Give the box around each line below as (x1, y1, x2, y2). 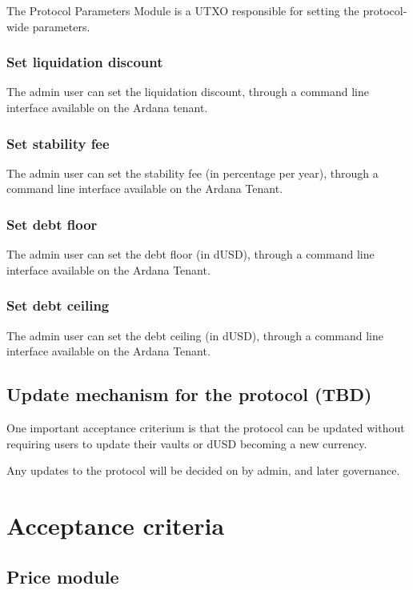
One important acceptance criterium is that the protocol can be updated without (6, 419, 405, 436)
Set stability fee (6, 133, 110, 153)
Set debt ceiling (6, 295, 110, 315)
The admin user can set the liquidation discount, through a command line (6, 83, 369, 100)
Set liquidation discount (6, 52, 163, 72)
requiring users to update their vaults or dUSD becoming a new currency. (6, 435, 367, 452)
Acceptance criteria (6, 508, 225, 541)
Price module (6, 564, 119, 588)
